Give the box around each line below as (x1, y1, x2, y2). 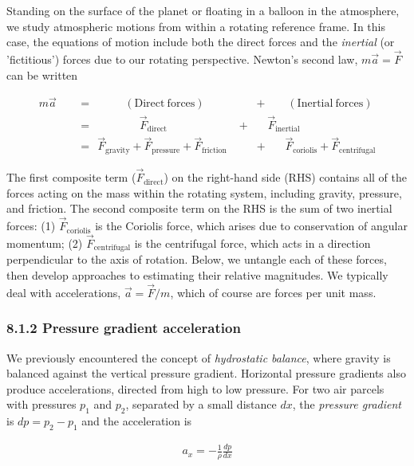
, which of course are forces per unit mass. (170, 284, 377, 300)
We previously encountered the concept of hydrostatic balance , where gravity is (6, 349, 391, 366)
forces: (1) (6, 217, 56, 234)
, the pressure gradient (292, 396, 401, 413)
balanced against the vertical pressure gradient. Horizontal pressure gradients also (6, 365, 406, 382)
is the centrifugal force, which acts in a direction (134, 234, 371, 251)
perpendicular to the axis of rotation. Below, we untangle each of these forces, (6, 251, 387, 268)
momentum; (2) (6, 234, 83, 251)
